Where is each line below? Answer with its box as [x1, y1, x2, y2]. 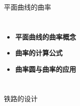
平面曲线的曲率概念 [15, 31, 76, 41]
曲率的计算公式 [15, 48, 63, 58]
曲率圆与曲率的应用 [15, 64, 76, 74]
